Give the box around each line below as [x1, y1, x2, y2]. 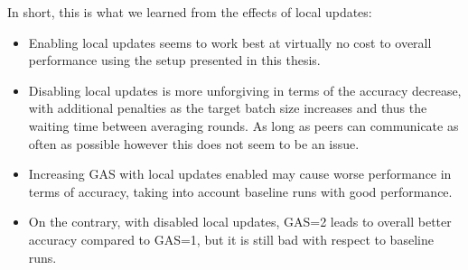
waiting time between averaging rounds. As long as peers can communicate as [28, 116, 459, 135]
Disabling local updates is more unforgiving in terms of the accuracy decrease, [28, 80, 462, 99]
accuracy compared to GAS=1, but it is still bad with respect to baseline [28, 229, 434, 248]
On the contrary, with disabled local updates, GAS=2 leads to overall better [28, 212, 452, 231]
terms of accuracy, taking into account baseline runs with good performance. [28, 182, 453, 200]
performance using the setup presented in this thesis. [28, 51, 321, 70]
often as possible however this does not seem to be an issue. [28, 134, 360, 153]
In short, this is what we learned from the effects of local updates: [7, 3, 372, 21]
